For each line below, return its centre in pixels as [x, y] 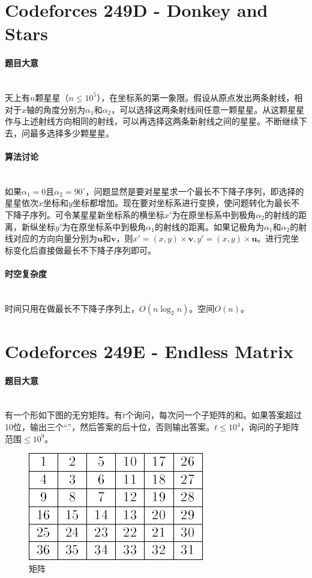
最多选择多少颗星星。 [72, 132]
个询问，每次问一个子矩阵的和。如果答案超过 [214, 415]
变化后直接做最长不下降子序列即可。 [84, 250]
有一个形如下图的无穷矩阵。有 [64, 415]
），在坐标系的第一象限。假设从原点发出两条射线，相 [200, 97]
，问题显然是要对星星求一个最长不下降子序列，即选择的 [195, 191]
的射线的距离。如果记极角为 [209, 226]
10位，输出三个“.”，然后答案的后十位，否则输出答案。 [110, 427]
